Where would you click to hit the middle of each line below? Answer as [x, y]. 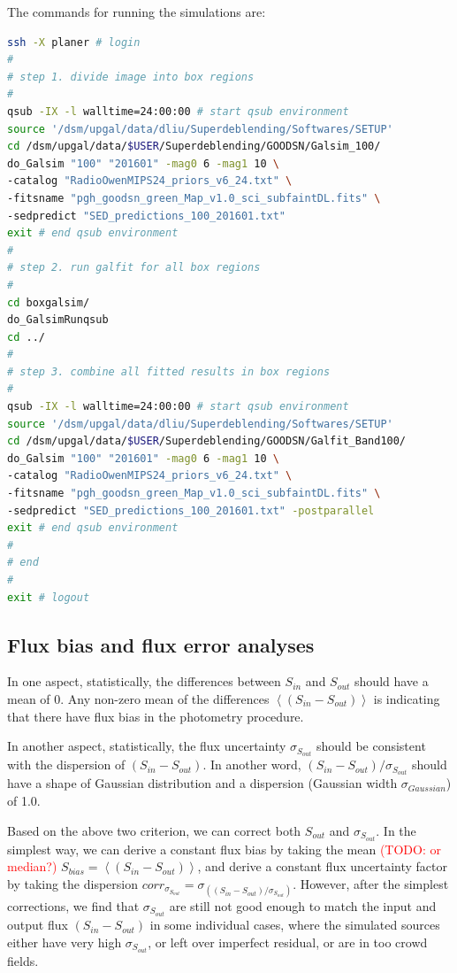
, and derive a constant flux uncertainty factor [322, 866]
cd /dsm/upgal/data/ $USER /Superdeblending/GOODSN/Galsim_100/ [194, 147]
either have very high [65, 942]
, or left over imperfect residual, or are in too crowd [288, 942]
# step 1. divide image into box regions [131, 77]
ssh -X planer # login [74, 42]
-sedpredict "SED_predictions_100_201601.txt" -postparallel [191, 510]
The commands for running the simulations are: [137, 12]
